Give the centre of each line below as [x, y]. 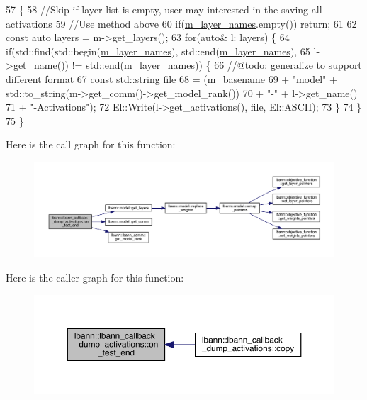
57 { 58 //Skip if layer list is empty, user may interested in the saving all [164, 9]
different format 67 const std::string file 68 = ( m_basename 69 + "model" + [171, 78]
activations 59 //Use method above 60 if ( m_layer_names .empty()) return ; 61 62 [181, 23]
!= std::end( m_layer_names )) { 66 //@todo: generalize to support [217, 65]
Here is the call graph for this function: [91, 144]
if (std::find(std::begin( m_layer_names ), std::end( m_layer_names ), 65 [158, 51]
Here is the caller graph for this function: [95, 277]
